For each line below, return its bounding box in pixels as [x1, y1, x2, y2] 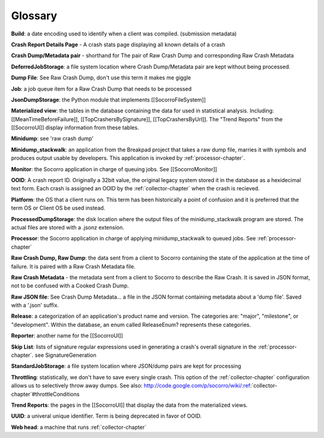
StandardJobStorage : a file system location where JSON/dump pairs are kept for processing [11, 362, 241, 370]
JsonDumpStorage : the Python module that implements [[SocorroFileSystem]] [11, 96, 206, 103]
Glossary [11, 9, 58, 22]
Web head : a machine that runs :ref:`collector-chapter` [11, 424, 147, 431]
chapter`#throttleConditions [11, 391, 80, 398]
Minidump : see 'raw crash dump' [11, 135, 94, 142]
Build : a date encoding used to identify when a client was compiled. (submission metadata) [11, 30, 237, 37]
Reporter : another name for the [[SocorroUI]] [11, 332, 123, 339]
